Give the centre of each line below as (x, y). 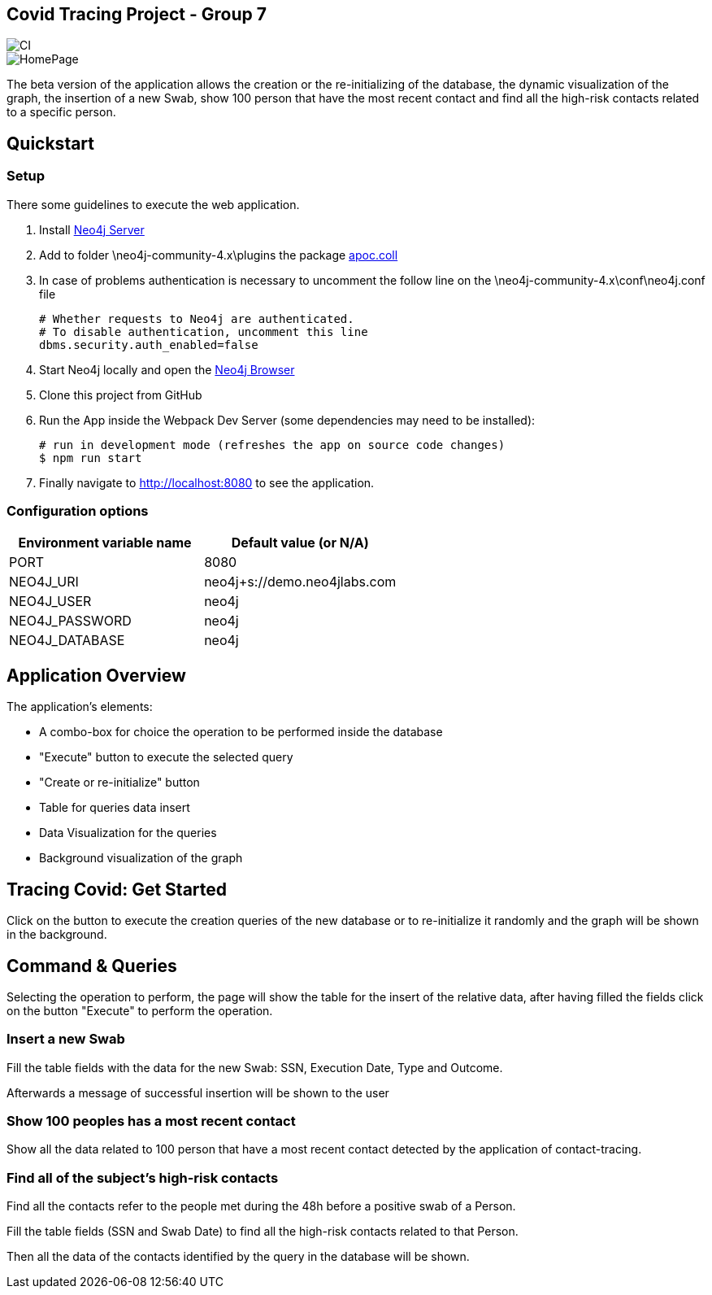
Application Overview (96, 675)
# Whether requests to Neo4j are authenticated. (197, 318)
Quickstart (51, 143)
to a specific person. (61, 112)
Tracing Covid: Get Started (117, 889)
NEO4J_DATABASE (67, 641)
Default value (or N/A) (300, 543)
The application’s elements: (80, 707)
